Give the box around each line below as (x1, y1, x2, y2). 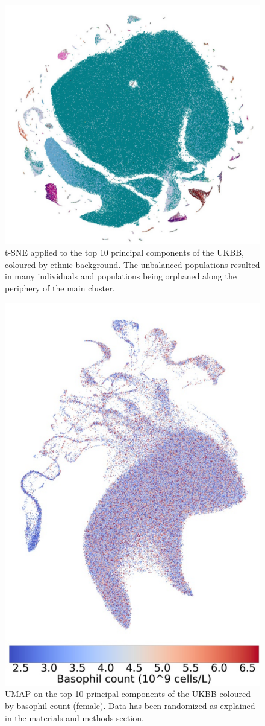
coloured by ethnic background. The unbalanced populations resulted (5, 258, 260, 270)
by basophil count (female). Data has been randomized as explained (5, 699, 255, 712)
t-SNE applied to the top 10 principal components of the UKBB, (5, 246, 244, 259)
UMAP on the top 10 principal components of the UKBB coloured (5, 687, 251, 700)
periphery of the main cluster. (5, 282, 115, 295)
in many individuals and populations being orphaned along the (5, 270, 237, 282)
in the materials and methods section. (5, 711, 144, 724)
